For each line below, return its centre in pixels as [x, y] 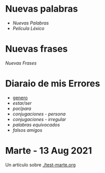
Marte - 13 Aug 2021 [49, 151]
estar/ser [22, 103]
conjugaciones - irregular [39, 119]
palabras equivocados [36, 125]
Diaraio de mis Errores [53, 84]
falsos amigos [27, 130]
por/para [22, 108]
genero [20, 98]
